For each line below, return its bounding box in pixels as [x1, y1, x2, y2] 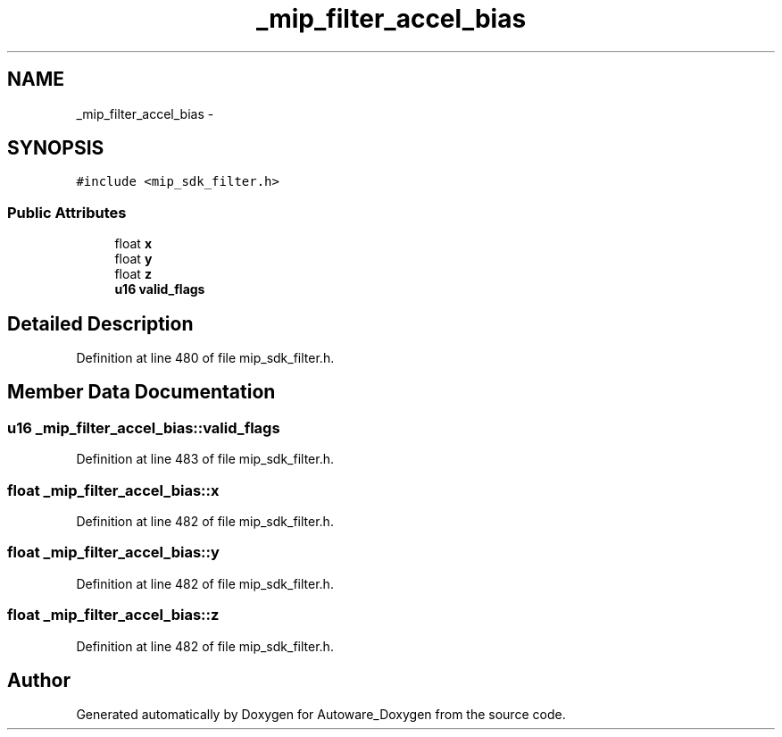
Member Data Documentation [7, 381, 276, 404]
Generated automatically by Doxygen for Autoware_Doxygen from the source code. [76, 707, 566, 723]
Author [7, 668, 71, 691]
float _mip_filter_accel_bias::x [7, 481, 220, 499]
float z [114, 266, 152, 282]
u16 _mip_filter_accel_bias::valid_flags [7, 418, 280, 437]
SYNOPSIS [7, 137, 104, 160]
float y [114, 251, 153, 267]
